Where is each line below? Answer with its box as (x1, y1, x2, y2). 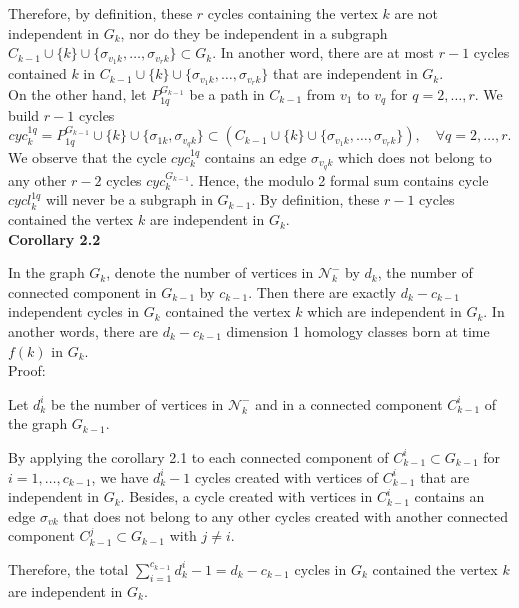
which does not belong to (337, 147, 492, 167)
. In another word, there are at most (212, 42, 435, 63)
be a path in (189, 83, 265, 104)
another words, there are (8, 321, 158, 342)
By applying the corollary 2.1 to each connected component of (8, 446, 389, 467)
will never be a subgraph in (45, 189, 213, 210)
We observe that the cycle (8, 147, 167, 167)
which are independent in (307, 301, 462, 322)
